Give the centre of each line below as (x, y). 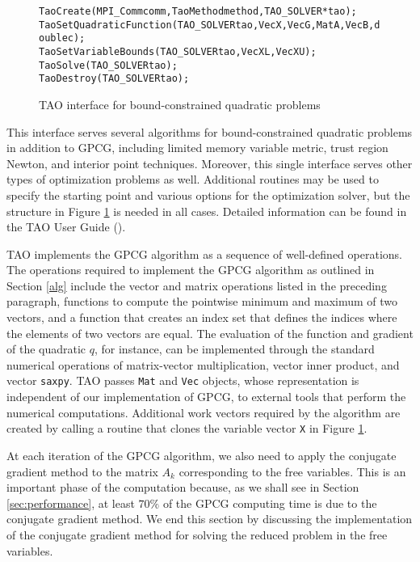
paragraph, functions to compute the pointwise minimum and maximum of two (202, 301)
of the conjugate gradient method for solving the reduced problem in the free (197, 534)
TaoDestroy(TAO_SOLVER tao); (114, 79)
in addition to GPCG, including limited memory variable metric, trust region (197, 148)
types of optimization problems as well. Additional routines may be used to (193, 179)
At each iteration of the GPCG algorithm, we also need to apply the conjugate (202, 455)
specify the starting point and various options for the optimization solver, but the (208, 194)
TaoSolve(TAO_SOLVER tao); (108, 65)
